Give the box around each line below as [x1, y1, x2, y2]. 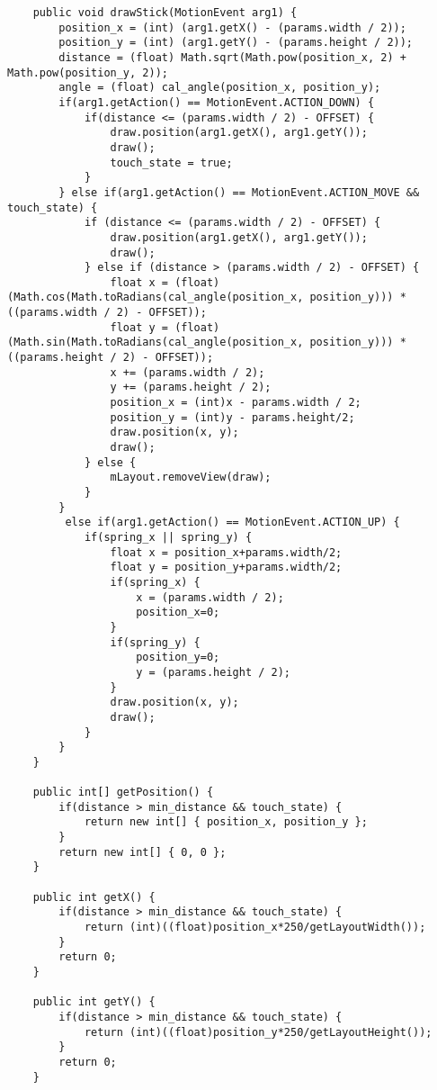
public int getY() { [32, 995, 156, 1009]
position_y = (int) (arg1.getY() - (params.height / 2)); [58, 36, 414, 50]
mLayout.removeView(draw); [110, 471, 272, 484]
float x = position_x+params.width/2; [110, 545, 343, 559]
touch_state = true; [110, 156, 233, 169]
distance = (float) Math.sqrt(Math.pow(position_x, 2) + [58, 50, 406, 64]
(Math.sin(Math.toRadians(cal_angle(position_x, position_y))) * [7, 336, 406, 349]
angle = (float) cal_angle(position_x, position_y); [58, 81, 381, 95]
